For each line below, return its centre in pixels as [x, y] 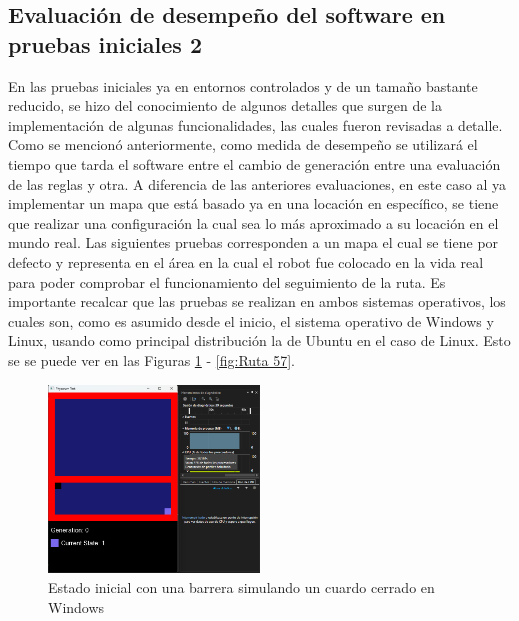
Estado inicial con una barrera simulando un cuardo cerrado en [241, 587]
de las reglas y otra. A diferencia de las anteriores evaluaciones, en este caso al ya [257, 183]
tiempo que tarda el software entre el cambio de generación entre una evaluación [254, 163]
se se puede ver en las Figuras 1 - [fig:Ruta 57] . [151, 359]
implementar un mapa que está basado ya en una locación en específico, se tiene [253, 203]
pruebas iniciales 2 [105, 43]
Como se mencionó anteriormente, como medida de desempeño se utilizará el [243, 144]
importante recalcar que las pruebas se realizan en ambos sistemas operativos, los [257, 301]
